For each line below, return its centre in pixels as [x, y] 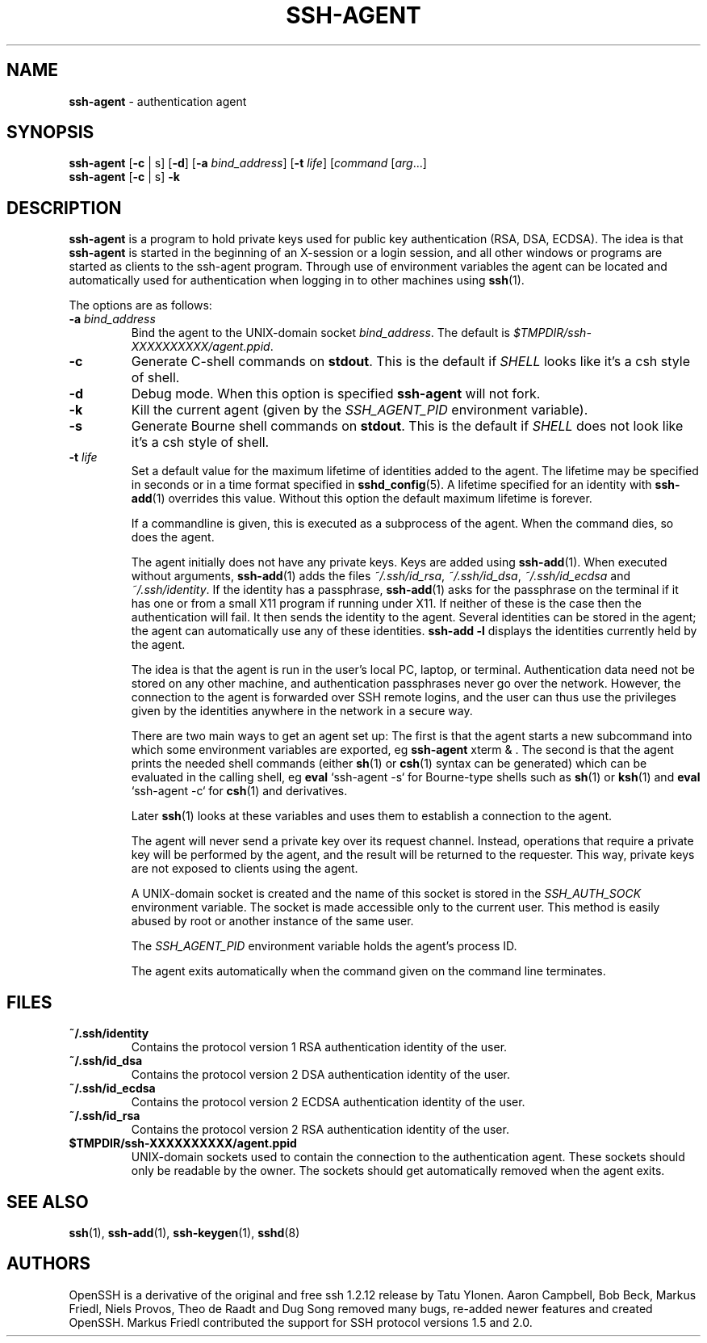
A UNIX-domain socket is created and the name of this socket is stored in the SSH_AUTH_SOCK [386, 894]
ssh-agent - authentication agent [158, 101]
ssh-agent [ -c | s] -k [124, 177]
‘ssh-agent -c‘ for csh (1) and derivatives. [239, 791]
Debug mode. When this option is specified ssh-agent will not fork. [336, 394]
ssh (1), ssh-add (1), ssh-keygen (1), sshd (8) [184, 1232]
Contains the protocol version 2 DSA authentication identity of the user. [321, 1075]
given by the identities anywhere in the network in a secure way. [302, 711]
